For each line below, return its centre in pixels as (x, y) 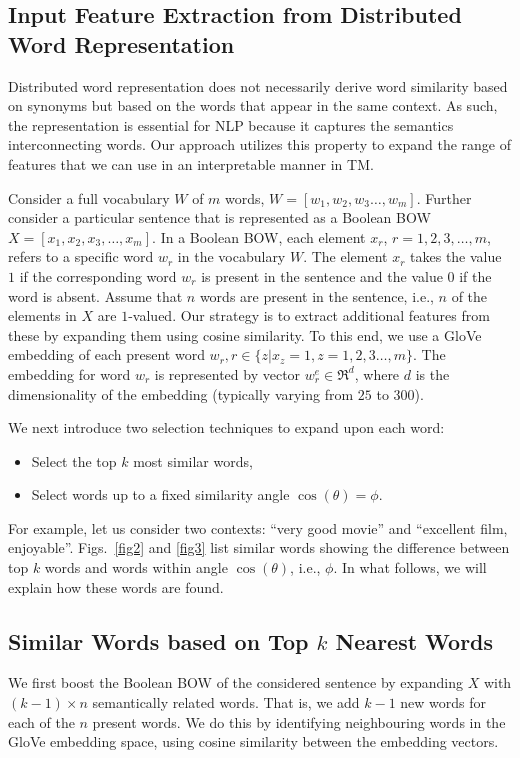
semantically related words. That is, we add (226, 702)
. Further (444, 197)
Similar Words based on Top (158, 640)
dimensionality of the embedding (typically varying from (181, 393)
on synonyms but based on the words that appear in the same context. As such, (253, 105)
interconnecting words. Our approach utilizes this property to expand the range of (259, 144)
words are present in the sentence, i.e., (316, 295)
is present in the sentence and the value (322, 275)
